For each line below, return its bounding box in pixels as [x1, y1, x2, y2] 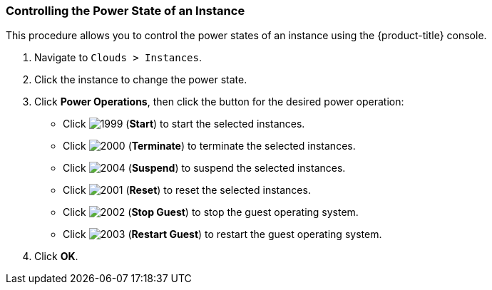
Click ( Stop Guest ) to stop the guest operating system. [63, 206, 359, 219]
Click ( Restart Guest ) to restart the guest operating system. [63, 228, 382, 241]
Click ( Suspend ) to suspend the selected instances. [63, 162, 346, 175]
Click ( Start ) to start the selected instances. [63, 118, 305, 130]
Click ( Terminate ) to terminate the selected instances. [63, 140, 356, 152]
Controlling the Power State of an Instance [6, 4, 245, 18]
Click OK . [34, 250, 78, 263]
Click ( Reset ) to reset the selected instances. [63, 184, 311, 197]
